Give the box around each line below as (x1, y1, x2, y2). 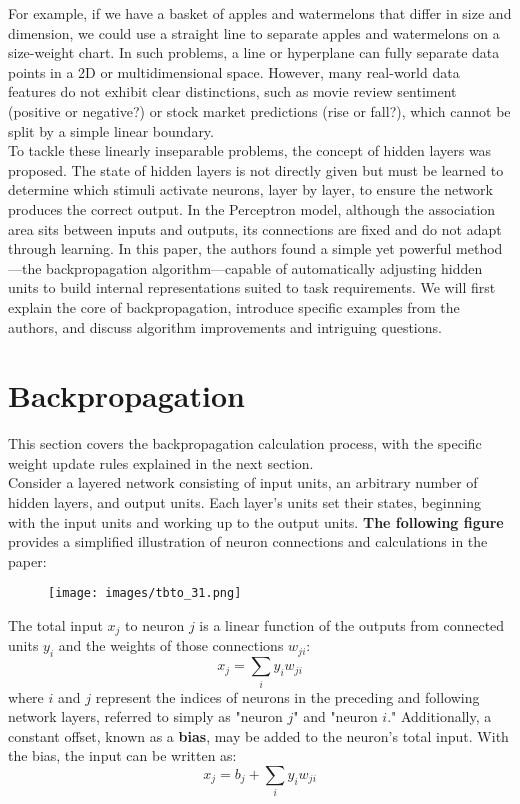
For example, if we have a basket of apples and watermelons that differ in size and (8, 3, 512, 23)
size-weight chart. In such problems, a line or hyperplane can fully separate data (8, 42, 500, 63)
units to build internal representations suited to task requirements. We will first (8, 277, 496, 298)
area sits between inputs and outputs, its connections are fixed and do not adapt (8, 218, 502, 239)
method (456, 238, 503, 259)
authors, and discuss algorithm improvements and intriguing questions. (8, 316, 442, 337)
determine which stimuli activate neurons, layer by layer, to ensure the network (8, 179, 493, 200)
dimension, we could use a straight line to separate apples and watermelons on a (8, 22, 500, 43)
